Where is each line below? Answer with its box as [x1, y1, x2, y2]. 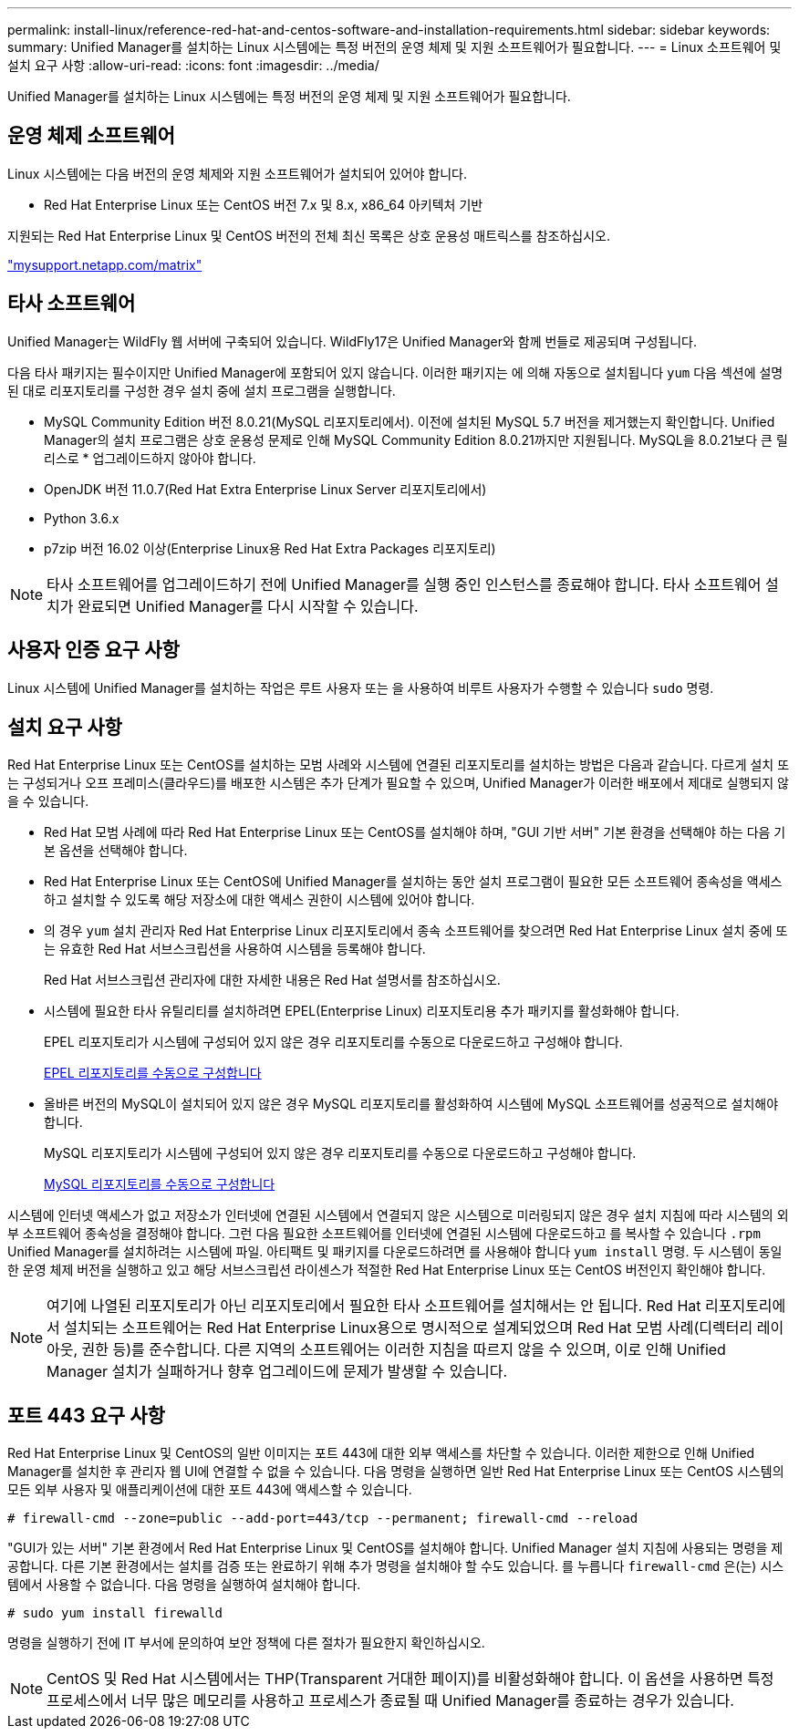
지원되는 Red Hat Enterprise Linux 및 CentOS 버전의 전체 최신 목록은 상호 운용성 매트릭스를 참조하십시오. [7, 227, 610, 243]
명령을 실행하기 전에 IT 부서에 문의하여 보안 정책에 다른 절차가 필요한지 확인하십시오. [7, 1635, 485, 1651]
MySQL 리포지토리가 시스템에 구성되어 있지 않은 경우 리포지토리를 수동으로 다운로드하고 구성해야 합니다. [44, 1145, 637, 1162]
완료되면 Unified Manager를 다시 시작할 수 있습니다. [78, 596, 419, 615]
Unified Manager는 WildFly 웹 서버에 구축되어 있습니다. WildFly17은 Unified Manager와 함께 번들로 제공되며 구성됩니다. [7, 333, 697, 349]
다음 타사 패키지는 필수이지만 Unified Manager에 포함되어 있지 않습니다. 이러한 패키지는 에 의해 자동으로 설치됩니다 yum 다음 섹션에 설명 [7, 364, 783, 380]
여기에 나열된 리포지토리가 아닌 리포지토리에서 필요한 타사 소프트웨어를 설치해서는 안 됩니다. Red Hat [47, 1297, 701, 1316]
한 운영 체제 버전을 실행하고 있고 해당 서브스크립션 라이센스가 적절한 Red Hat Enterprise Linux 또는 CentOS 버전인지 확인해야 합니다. [7, 1262, 766, 1278]
